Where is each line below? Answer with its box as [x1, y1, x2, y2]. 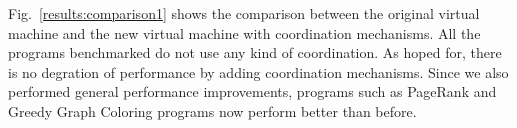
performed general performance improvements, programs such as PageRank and [8, 81, 497, 102]
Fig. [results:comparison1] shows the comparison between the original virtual [8, 3, 480, 23]
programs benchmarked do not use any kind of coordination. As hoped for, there [8, 42, 502, 63]
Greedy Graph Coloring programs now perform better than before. [8, 100, 417, 121]
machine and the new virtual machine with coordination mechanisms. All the [8, 22, 481, 43]
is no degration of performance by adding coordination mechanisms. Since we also [8, 61, 509, 82]
